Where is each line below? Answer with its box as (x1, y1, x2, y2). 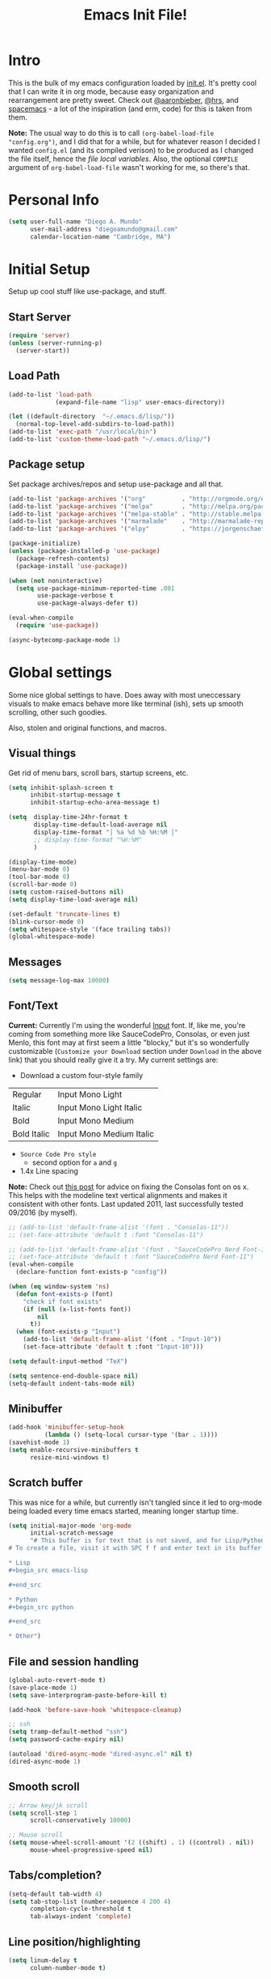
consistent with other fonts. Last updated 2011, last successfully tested (8, 1199, 244, 1208)
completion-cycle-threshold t (29, 1905, 131, 1913)
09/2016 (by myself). (8, 1208, 78, 1217)
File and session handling (8, 1654, 140, 1668)
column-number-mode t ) (29, 1964, 106, 1972)
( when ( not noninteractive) (8, 576, 103, 584)
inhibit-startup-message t (29, 791, 121, 799)
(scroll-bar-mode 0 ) (8, 881, 78, 889)
